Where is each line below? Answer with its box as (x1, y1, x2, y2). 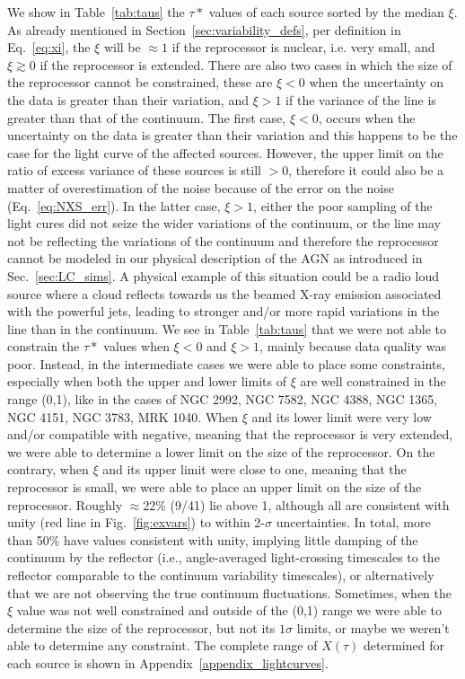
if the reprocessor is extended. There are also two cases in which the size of (39, 55, 452, 74)
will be (103, 38, 141, 57)
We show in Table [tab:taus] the (7, 3, 185, 21)
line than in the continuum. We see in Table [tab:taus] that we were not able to (7, 319, 447, 338)
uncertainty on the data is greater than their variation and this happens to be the (7, 126, 458, 145)
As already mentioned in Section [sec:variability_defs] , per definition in (7, 20, 401, 39)
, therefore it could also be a (288, 161, 444, 180)
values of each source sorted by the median (208, 3, 444, 21)
